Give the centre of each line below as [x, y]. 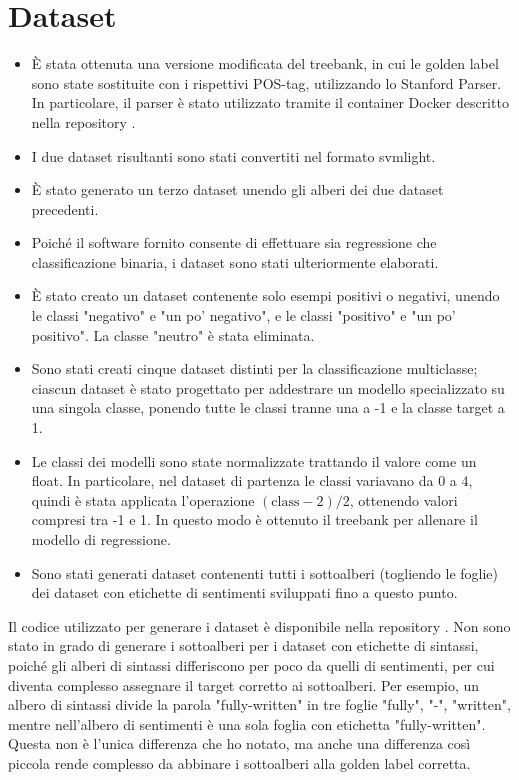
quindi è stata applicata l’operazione [143, 499]
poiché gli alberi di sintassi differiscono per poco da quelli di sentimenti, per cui [251, 664]
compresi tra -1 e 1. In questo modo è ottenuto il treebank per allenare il [254, 519]
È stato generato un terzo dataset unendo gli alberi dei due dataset [237, 189]
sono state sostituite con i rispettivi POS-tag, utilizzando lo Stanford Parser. [266, 82]
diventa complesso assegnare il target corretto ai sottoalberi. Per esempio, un [244, 684]
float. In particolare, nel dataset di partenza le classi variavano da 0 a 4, [252, 480]
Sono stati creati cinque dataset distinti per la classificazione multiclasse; [254, 368]
